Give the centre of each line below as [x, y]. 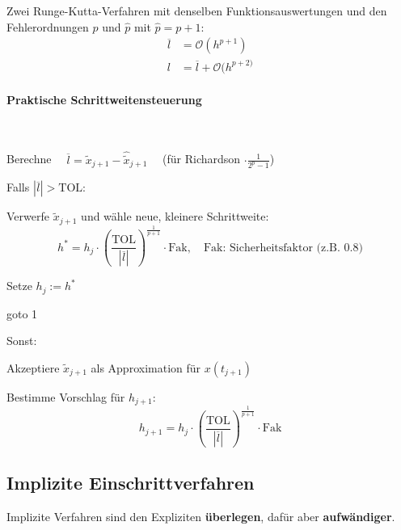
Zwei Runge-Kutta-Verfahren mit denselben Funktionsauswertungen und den [197, 11]
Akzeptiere [33, 367]
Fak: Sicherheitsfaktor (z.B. [272, 248]
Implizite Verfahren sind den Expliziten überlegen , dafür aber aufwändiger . [201, 516]
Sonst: [22, 341]
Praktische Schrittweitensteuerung [104, 100]
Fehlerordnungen [48, 26]
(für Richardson [202, 159]
